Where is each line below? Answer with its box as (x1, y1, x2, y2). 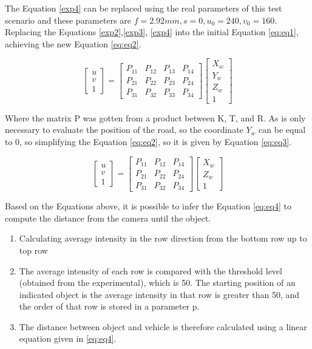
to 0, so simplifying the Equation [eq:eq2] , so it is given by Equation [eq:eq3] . (5, 135, 292, 148)
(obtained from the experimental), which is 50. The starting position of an (19, 276, 296, 289)
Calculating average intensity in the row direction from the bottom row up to (19, 232, 307, 245)
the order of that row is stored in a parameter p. (19, 300, 200, 313)
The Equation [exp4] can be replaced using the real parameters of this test (5, 2, 282, 14)
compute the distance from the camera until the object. (5, 211, 211, 224)
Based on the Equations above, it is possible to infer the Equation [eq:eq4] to (5, 200, 291, 212)
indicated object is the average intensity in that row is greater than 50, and (19, 288, 300, 300)
